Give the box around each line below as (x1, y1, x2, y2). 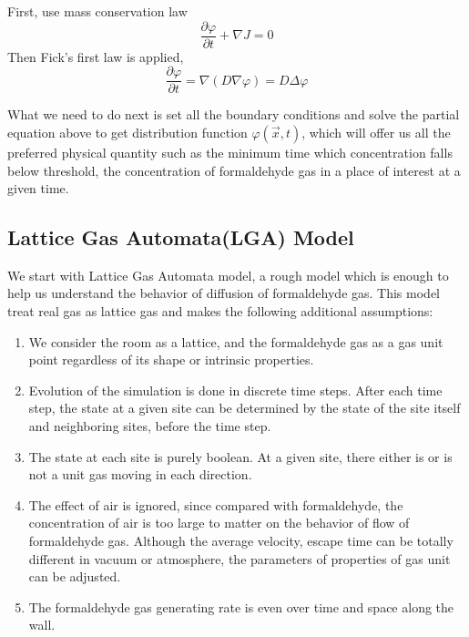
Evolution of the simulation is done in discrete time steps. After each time (28, 380, 443, 399)
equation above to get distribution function (7, 122, 248, 141)
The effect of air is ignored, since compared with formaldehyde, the (28, 495, 403, 514)
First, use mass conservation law (7, 2, 188, 20)
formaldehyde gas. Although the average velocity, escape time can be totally (28, 531, 454, 550)
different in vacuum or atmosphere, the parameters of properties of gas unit (28, 549, 451, 568)
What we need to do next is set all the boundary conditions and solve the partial (7, 105, 460, 124)
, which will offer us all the (301, 122, 451, 141)
